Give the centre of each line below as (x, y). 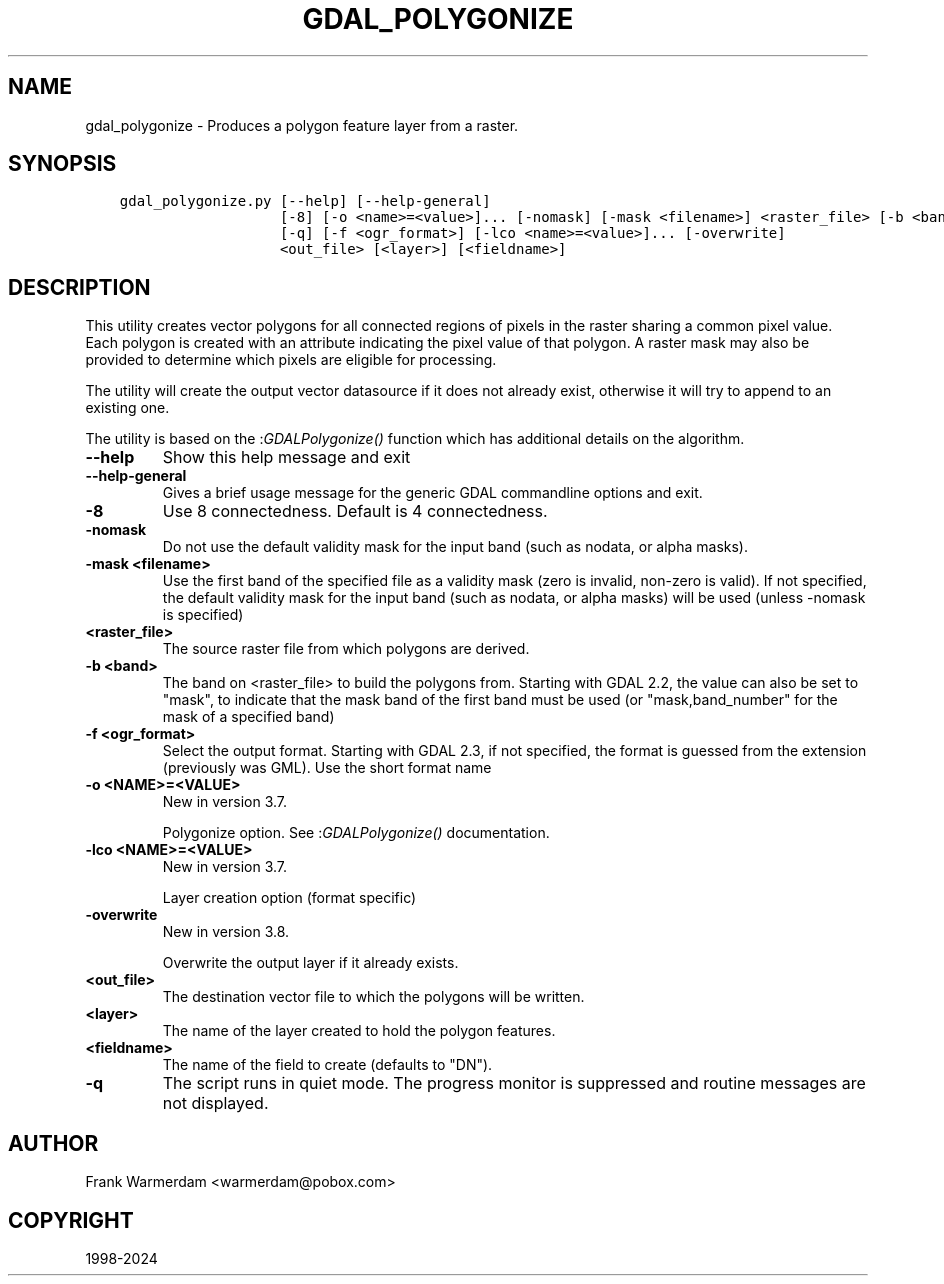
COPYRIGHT (71, 1220)
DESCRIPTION (79, 287)
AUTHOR (53, 1143)
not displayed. (215, 1103)
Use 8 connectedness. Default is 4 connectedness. (355, 511)
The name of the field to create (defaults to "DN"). (327, 1065)
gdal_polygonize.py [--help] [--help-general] (305, 201)
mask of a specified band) (248, 717)
